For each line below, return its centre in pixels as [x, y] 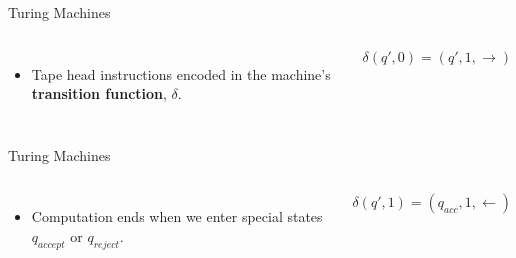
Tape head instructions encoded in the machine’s [181, 73]
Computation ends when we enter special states [177, 216]
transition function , [99, 93]
